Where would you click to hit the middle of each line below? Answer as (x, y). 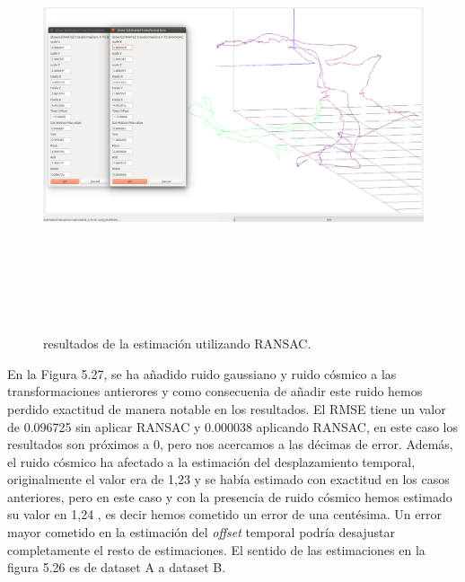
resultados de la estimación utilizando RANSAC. (177, 344)
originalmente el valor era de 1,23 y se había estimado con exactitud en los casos (228, 479)
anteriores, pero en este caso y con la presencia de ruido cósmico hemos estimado (230, 496)
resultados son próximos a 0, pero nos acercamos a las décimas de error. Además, (230, 444)
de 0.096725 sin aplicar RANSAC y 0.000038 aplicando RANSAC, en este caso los (232, 426)
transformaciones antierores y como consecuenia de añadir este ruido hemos (215, 391)
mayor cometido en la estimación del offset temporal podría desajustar (201, 532)
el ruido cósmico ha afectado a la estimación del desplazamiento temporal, (211, 461)
